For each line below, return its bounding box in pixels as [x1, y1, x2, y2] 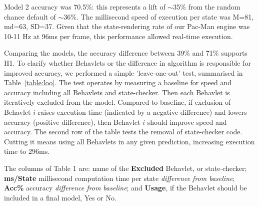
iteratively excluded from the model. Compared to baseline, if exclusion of [4, 97, 231, 107]
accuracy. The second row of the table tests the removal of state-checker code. [4, 126, 242, 137]
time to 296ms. [4, 146, 50, 156]
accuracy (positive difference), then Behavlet [4, 116, 140, 127]
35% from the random [173, 2, 240, 12]
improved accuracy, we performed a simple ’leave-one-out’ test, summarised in [4, 67, 243, 78]
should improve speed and [147, 116, 227, 127]
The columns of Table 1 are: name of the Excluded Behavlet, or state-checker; [4, 162, 247, 173]
